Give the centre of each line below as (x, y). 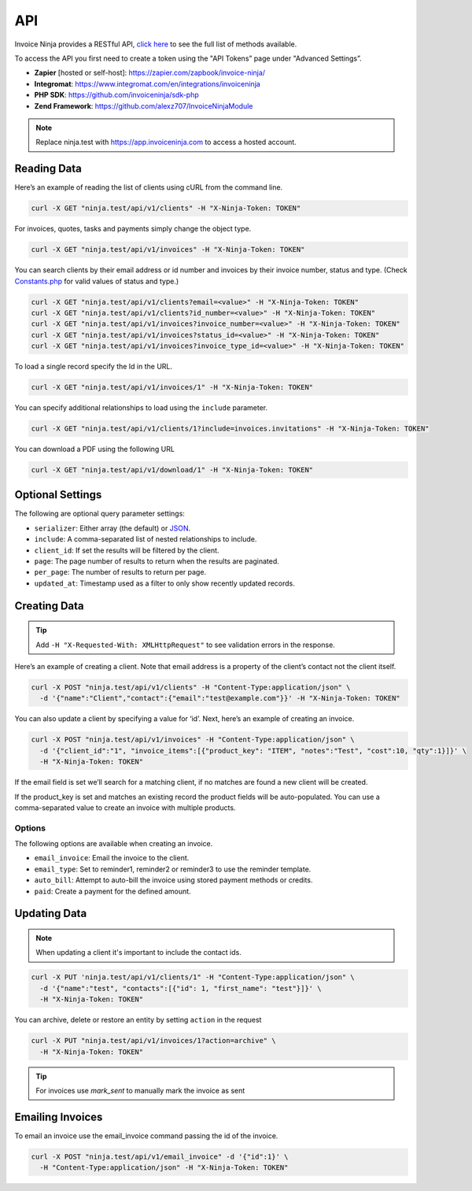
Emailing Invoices (59, 1117)
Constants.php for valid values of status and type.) (97, 281)
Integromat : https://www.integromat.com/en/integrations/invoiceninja (147, 83)
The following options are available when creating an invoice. (114, 844)
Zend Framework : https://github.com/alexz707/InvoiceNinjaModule (144, 105)
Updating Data (51, 914)
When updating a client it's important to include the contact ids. (138, 952)
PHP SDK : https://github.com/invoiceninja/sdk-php (117, 95)
